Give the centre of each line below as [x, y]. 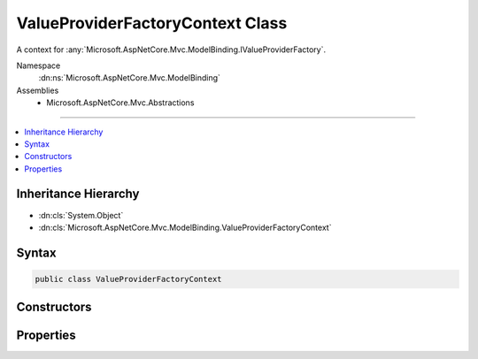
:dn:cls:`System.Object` [81, 215]
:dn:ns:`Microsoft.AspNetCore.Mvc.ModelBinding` [130, 78]
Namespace [39, 65]
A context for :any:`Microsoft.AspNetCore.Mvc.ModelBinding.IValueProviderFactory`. [171, 50]
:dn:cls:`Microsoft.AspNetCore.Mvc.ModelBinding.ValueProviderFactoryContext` [185, 227]
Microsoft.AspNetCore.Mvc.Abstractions [120, 103]
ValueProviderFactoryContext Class [152, 23]
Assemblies [38, 90]
